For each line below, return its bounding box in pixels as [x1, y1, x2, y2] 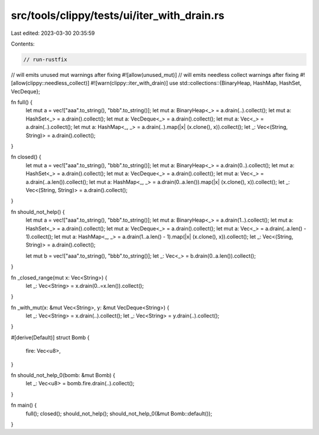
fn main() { [11, 402, 37, 409]
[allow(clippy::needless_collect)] [11, 80, 90, 87]
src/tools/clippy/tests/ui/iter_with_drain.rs [11, 9, 224, 22]
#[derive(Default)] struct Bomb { [11, 334, 90, 341]
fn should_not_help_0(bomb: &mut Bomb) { [11, 372, 115, 379]
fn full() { [11, 99, 32, 106]
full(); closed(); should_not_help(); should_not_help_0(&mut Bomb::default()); [25, 410, 213, 417]
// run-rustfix [23, 56, 67, 63]
